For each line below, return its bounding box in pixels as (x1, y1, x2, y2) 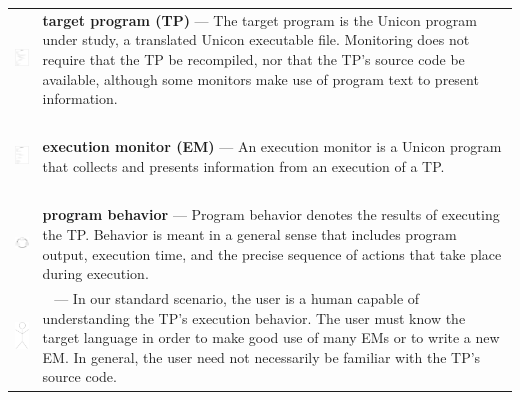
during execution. (42, 263, 149, 284)
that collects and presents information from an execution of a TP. (42, 156, 445, 177)
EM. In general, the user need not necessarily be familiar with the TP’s (42, 346, 481, 367)
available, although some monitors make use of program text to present (42, 68, 479, 89)
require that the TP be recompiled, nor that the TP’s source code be (42, 48, 465, 69)
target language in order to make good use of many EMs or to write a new (42, 327, 500, 348)
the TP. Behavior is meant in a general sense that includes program (42, 224, 457, 244)
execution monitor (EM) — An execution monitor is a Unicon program (42, 136, 502, 157)
